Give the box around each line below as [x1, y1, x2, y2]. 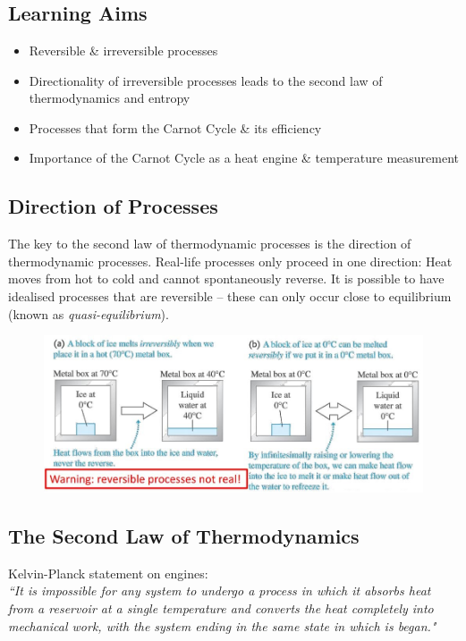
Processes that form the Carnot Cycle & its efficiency [29, 118, 322, 137]
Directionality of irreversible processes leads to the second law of [29, 71, 383, 89]
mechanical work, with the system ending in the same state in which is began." [8, 616, 436, 635]
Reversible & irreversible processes [29, 41, 218, 59]
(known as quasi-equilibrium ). [8, 304, 169, 323]
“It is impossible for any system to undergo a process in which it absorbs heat [8, 581, 431, 600]
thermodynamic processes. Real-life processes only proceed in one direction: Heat [8, 251, 453, 270]
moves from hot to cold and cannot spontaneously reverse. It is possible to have [8, 269, 445, 288]
